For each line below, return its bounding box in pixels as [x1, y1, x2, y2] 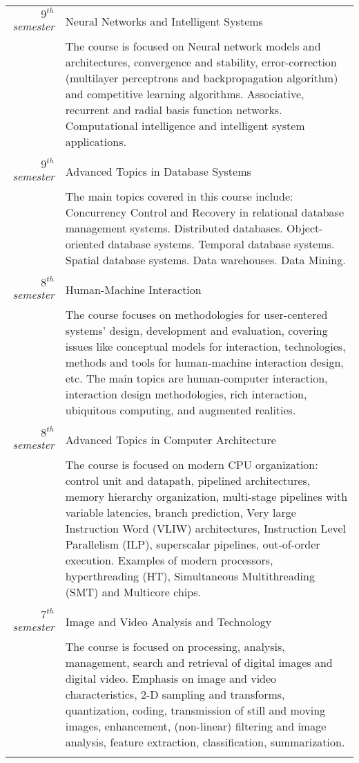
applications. [65, 134, 126, 149]
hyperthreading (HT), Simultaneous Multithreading [65, 568, 315, 584]
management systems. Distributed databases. [65, 220, 283, 236]
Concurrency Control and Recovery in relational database [65, 204, 344, 220]
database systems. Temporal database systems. [108, 236, 335, 252]
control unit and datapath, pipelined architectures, [65, 472, 311, 488]
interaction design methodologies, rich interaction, [65, 386, 307, 402]
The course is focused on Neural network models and [65, 38, 321, 54]
